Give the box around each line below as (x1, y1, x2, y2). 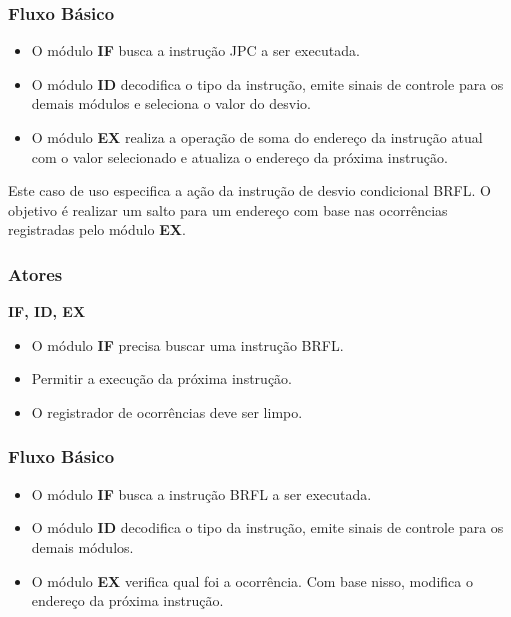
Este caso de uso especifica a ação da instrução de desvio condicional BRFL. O (8, 180, 491, 201)
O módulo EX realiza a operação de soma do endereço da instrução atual (31, 127, 483, 147)
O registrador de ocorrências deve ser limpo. (31, 401, 303, 422)
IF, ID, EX (8, 301, 86, 322)
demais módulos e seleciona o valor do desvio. (31, 93, 311, 114)
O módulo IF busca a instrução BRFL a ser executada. (31, 483, 372, 504)
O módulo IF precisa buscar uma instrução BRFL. (31, 334, 344, 355)
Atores (8, 261, 63, 286)
